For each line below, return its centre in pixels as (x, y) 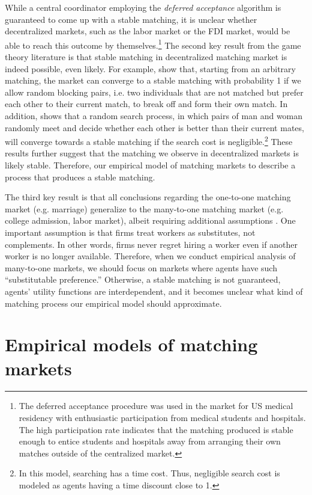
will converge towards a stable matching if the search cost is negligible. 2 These (149, 140)
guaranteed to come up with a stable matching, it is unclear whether (131, 19)
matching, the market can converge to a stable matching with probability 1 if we (153, 80)
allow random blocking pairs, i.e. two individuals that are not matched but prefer (154, 92)
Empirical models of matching (131, 344)
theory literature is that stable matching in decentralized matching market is (146, 57)
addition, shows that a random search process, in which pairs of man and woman (154, 115)
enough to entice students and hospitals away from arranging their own (150, 441)
